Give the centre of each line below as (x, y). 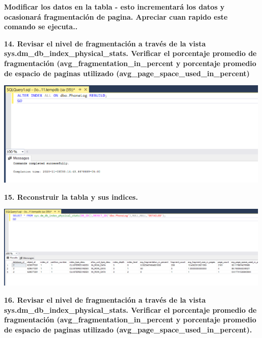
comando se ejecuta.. (41, 26)
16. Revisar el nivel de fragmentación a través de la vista (105, 300)
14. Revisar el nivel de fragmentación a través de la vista (105, 43)
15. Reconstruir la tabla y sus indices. (71, 196)
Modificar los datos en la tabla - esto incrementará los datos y (114, 7)
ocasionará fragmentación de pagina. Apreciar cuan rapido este (116, 16)
